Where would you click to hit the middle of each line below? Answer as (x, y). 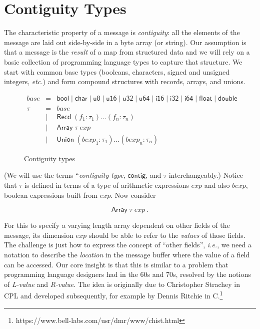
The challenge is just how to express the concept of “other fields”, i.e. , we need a (128, 245)
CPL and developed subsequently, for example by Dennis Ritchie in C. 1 (113, 295)
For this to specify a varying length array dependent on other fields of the (117, 225)
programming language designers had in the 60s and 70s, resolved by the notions (127, 274)
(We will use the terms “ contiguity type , (65, 175)
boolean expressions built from (51, 195)
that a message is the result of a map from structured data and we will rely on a (127, 52)
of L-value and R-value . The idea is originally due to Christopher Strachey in (122, 284)
